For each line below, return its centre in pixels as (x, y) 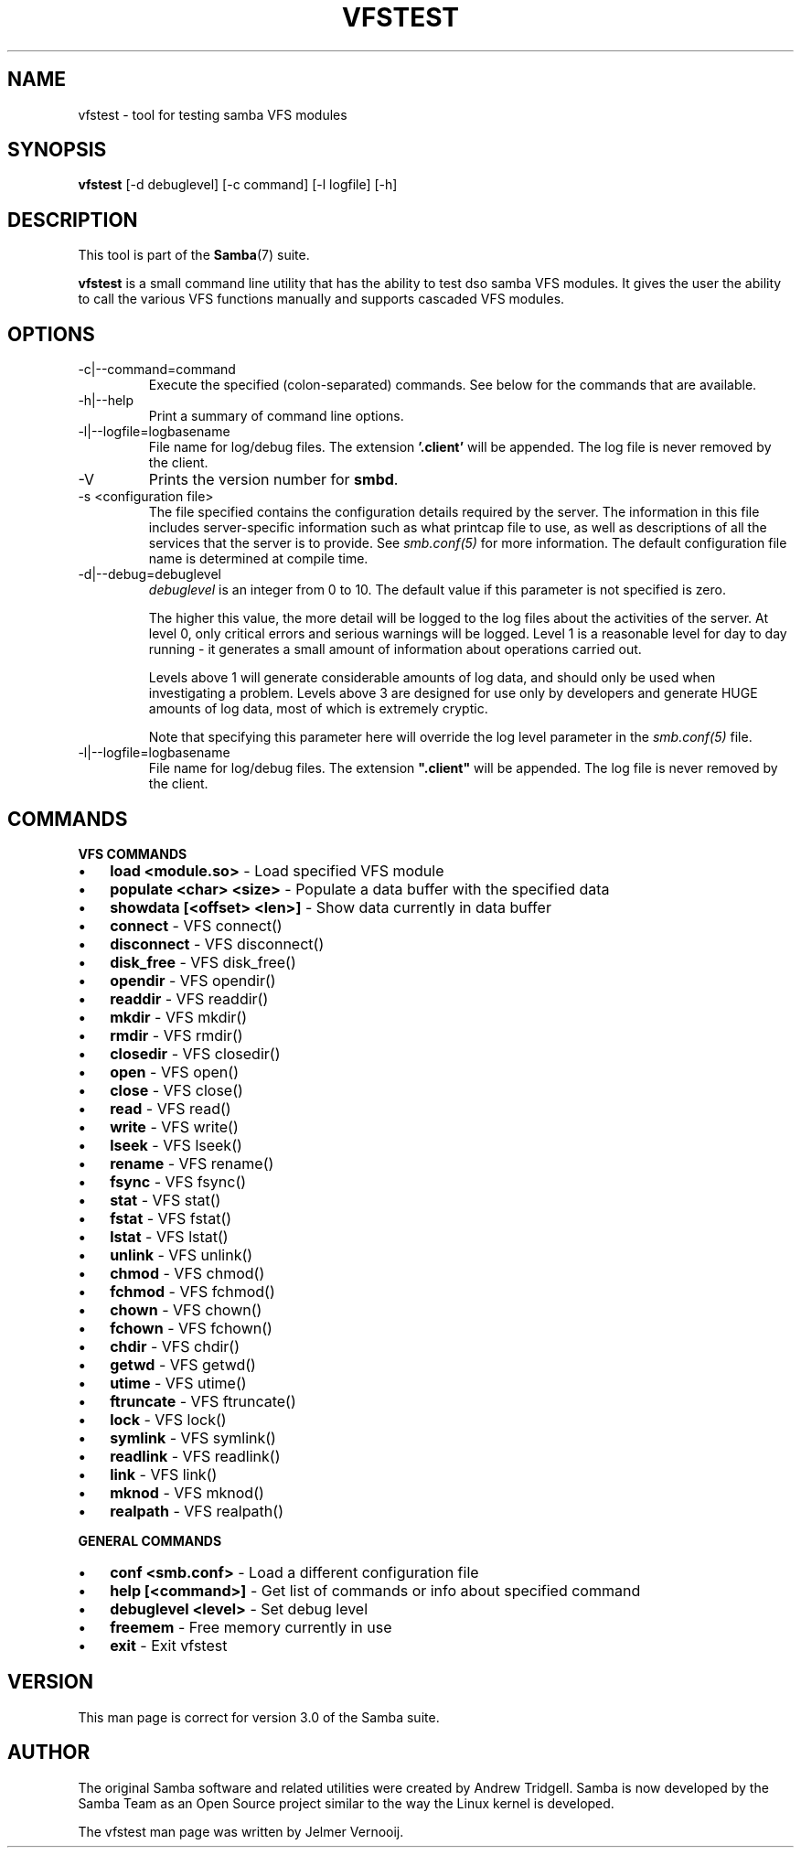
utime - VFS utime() (178, 1383)
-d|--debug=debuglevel (150, 574)
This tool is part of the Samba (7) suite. (194, 255)
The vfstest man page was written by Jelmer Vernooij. (241, 1831)
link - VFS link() (164, 1474)
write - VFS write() (174, 1126)
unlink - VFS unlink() (182, 1255)
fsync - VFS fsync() (178, 1181)
